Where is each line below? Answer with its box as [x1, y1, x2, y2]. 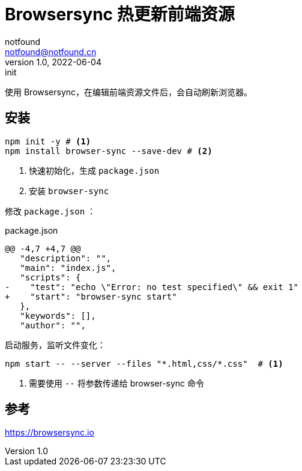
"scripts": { [20, 272, 81, 282]
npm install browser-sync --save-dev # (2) [5, 146, 213, 156]
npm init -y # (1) [5, 136, 91, 146]
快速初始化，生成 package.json [29, 165, 160, 176]
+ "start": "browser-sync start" [5, 291, 177, 301]
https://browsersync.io [5, 427, 94, 438]
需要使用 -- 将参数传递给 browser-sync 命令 [29, 378, 205, 388]
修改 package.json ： [5, 206, 96, 216]
